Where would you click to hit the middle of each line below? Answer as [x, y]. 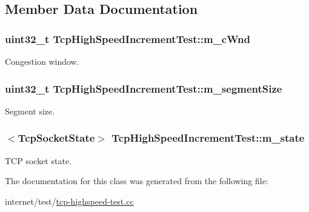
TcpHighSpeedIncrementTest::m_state [208, 138]
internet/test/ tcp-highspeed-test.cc [69, 201]
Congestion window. [42, 61]
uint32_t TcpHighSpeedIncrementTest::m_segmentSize [144, 88]
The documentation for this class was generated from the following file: [137, 181]
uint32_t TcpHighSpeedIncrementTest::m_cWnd [128, 38]
